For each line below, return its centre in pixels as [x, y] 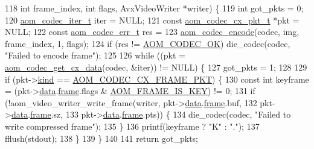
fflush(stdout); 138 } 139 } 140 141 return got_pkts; [101, 138]
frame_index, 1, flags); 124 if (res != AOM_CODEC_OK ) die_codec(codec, [148, 43]
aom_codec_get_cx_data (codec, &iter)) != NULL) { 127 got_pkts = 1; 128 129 [156, 67]
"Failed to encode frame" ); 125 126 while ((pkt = [95, 55]
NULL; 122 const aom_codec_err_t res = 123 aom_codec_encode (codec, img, [152, 32]
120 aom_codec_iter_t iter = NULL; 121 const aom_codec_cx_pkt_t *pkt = [152, 20]
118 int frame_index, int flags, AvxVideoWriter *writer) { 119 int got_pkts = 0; [154, 8]
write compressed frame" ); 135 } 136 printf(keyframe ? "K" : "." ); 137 [132, 126]
